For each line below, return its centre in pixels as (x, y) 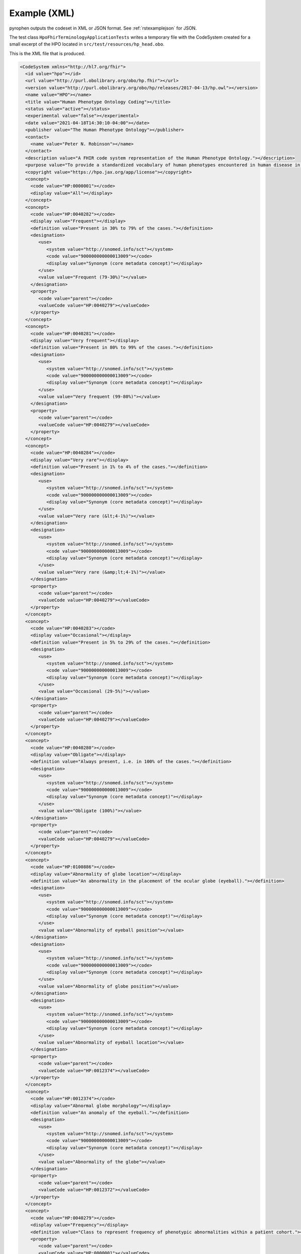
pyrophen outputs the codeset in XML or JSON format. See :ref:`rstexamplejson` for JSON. (103, 28)
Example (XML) (42, 13)
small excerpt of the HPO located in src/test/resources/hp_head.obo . (87, 44)
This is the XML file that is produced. (47, 53)
